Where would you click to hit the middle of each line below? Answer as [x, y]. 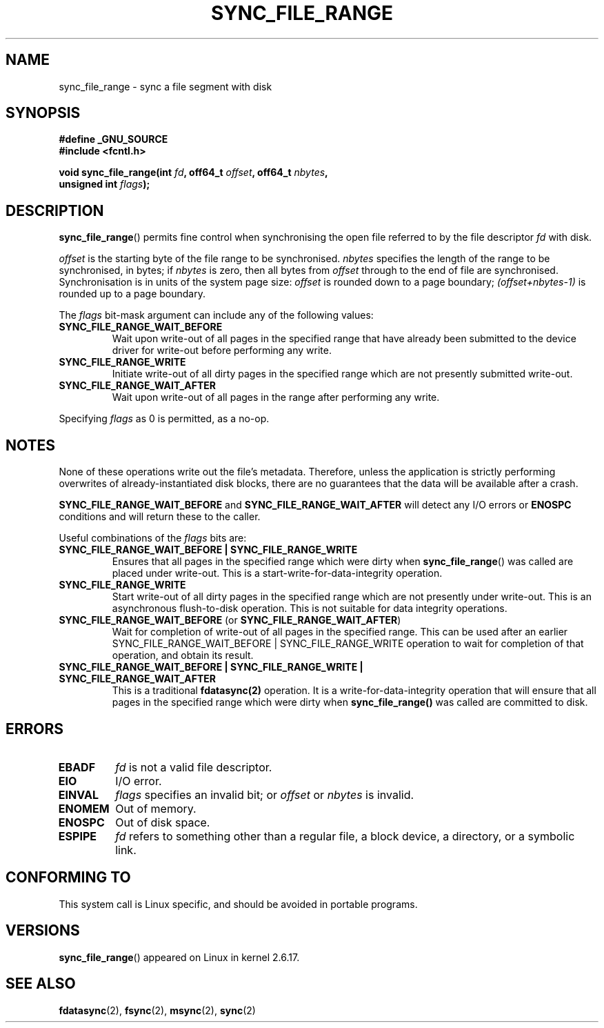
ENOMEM [84, 808]
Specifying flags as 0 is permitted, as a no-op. [164, 419]
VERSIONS [43, 931]
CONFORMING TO [68, 878]
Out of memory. [156, 808]
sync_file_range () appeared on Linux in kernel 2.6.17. [179, 957]
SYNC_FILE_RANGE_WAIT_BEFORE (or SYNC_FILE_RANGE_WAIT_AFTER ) [230, 620]
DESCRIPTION [55, 210]
